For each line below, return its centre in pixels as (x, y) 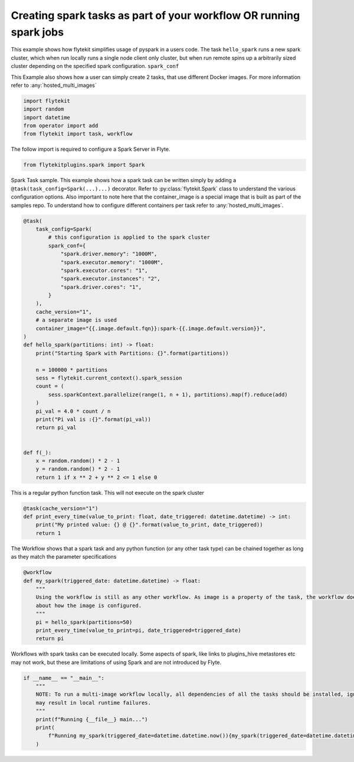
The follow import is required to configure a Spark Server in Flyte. (91, 149)
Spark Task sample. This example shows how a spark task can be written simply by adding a (124, 180)
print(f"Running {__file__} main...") (92, 719)
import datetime (47, 117)
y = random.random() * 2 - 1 (78, 469)
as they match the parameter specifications (64, 557)
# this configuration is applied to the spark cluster (129, 237)
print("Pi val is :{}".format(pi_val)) (94, 419)
